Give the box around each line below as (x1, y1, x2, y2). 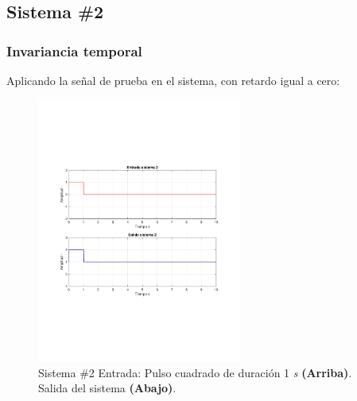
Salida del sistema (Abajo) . (38, 380, 177, 396)
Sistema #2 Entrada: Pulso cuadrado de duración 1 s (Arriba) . (38, 364, 352, 380)
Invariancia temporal (6, 40, 142, 60)
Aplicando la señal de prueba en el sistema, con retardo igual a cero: (6, 72, 340, 88)
